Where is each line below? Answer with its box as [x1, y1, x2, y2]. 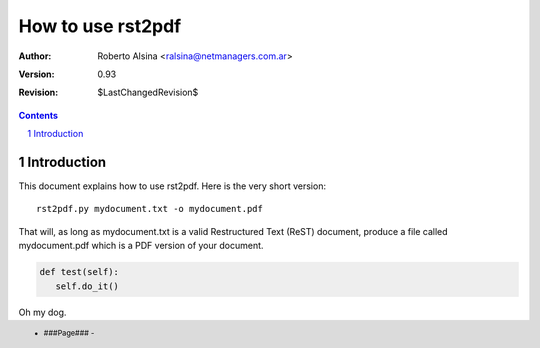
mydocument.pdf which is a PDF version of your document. [18, 240, 264, 252]
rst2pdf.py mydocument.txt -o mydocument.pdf [36, 203, 264, 215]
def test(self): [39, 266, 120, 278]
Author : [18, 50, 52, 62]
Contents [18, 109, 59, 121]
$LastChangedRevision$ [97, 86, 199, 99]
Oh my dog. [18, 306, 67, 318]
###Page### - [43, 328, 95, 338]
